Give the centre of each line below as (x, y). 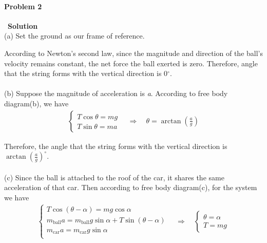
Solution (23, 25)
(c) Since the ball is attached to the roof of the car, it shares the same (114, 177)
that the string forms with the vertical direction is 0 (86, 73)
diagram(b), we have (36, 103)
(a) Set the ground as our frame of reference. (74, 36)
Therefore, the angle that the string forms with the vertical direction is (116, 146)
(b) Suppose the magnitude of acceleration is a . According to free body (116, 93)
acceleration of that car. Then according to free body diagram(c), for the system (131, 187)
